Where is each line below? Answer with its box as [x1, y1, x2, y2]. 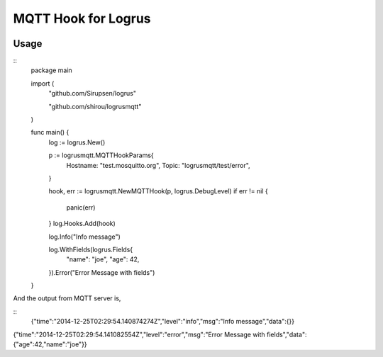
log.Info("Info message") [48, 232, 121, 241]
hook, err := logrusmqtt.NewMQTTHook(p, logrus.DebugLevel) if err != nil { [48, 187, 269, 195]
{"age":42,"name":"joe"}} [13, 340, 88, 348]
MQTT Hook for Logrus [13, 11, 152, 26]
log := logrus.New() [48, 138, 106, 147]
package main [30, 66, 72, 74]
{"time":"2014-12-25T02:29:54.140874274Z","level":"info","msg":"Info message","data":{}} [30, 317, 294, 326]
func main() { [30, 128, 70, 137]
